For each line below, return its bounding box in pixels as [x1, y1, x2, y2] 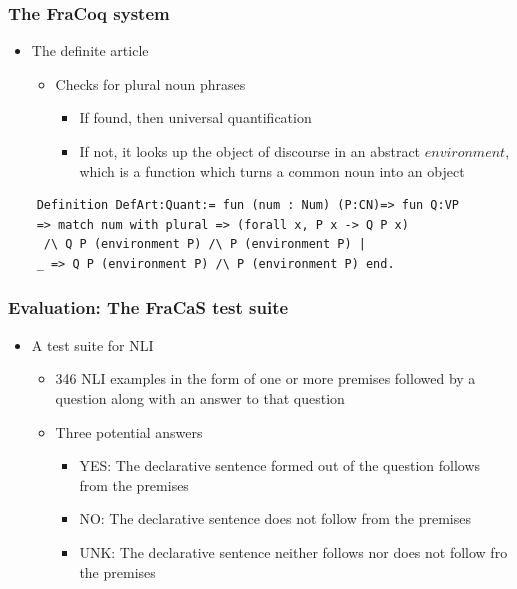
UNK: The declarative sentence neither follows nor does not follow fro [79, 541, 508, 562]
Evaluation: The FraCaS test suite [8, 295, 289, 320]
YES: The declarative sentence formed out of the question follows [79, 455, 481, 476]
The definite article [31, 40, 149, 61]
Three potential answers [55, 421, 203, 442]
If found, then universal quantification [79, 107, 312, 128]
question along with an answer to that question [55, 387, 345, 408]
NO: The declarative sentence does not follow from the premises [79, 508, 471, 529]
